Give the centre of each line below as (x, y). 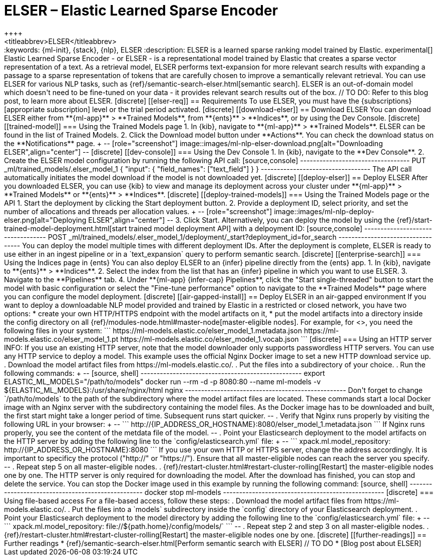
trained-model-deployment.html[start (66, 228)
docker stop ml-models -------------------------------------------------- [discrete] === (289, 492)
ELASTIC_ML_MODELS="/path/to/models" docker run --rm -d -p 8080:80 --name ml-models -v (162, 381)
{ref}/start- (414, 220)
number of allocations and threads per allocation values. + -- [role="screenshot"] (138, 211)
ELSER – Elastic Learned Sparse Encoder (141, 11)
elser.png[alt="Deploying (45, 220)
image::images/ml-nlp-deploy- (324, 211)
